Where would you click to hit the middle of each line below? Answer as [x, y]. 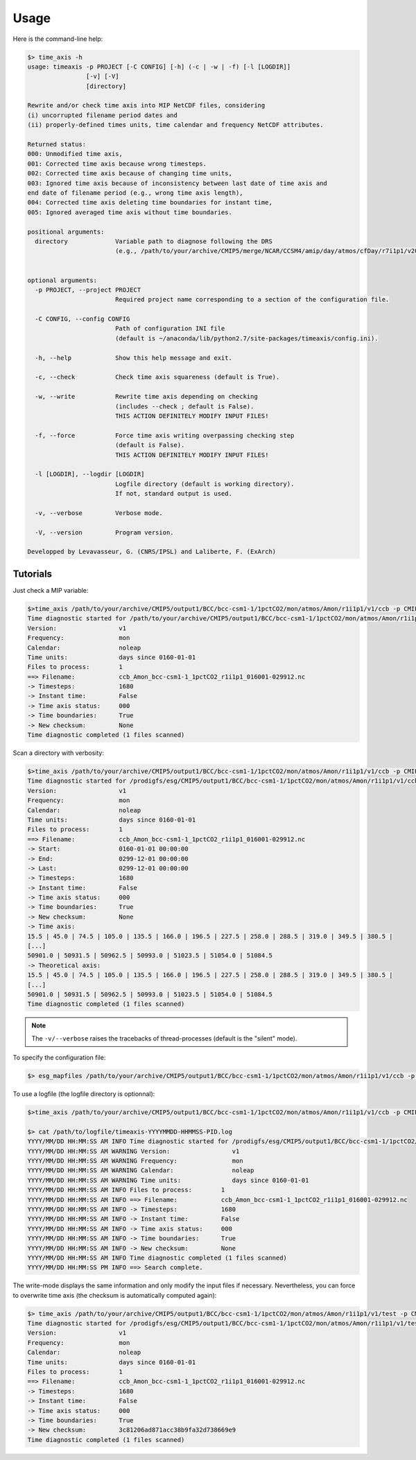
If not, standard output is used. [173, 494]
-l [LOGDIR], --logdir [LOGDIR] [90, 474]
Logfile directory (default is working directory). [205, 484]
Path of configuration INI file [170, 329]
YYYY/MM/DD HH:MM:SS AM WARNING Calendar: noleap [141, 1171]
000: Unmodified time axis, [75, 154]
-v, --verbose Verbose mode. [99, 513]
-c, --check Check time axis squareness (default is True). [157, 377]
